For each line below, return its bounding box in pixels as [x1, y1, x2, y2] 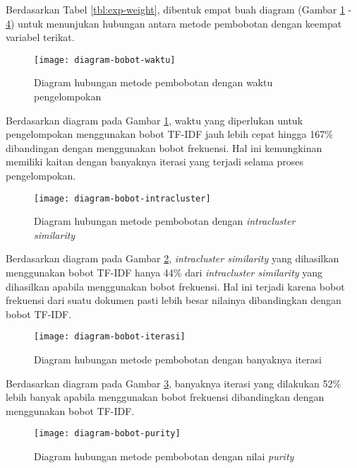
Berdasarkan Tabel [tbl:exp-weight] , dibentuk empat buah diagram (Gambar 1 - [6, 2, 352, 16]
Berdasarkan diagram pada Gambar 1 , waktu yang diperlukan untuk [6, 112, 303, 127]
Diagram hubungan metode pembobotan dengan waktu [34, 75, 273, 90]
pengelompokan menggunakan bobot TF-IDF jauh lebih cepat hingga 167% [6, 127, 333, 141]
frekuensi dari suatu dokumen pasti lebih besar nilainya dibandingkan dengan [6, 293, 341, 308]
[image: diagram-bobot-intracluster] [34, 193, 211, 204]
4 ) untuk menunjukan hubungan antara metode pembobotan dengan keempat [6, 16, 342, 30]
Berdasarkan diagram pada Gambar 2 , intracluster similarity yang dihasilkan [6, 251, 339, 266]
